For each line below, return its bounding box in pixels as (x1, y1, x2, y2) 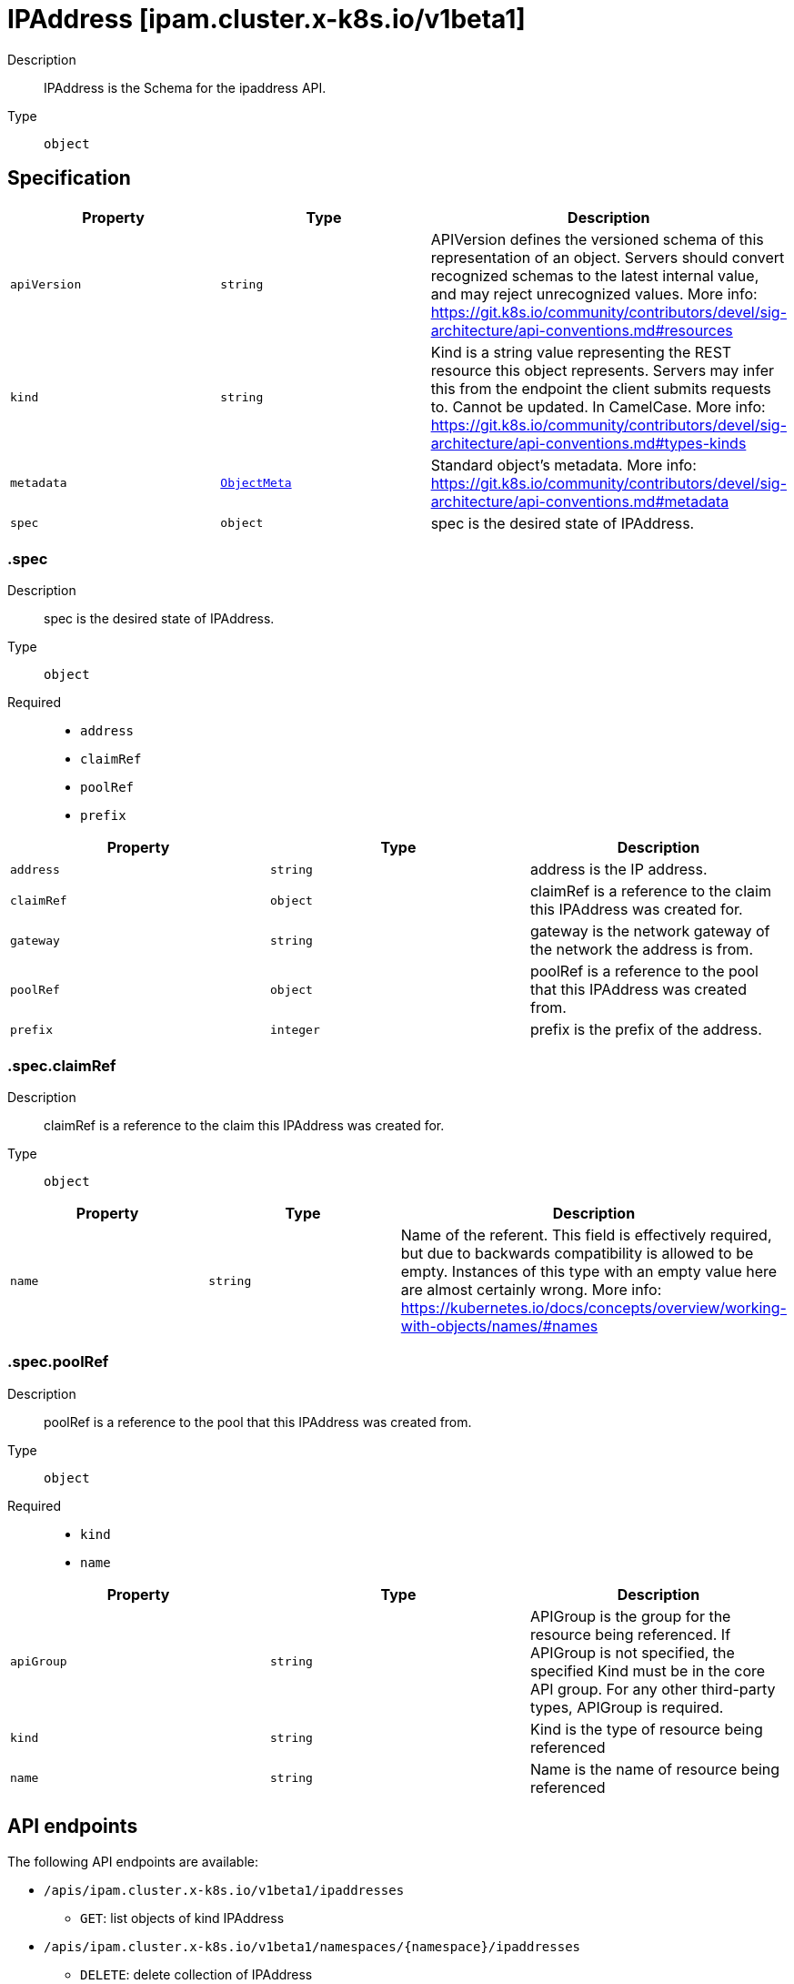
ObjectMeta (220, 476, 292, 491)
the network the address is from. (529, 940, 753, 959)
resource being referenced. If (529, 1625, 731, 1644)
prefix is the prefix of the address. (529, 1020, 762, 1039)
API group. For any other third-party (529, 1679, 776, 1698)
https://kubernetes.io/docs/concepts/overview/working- (400, 1299, 787, 1318)
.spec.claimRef (7, 1056, 116, 1075)
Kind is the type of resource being (529, 1719, 763, 1738)
